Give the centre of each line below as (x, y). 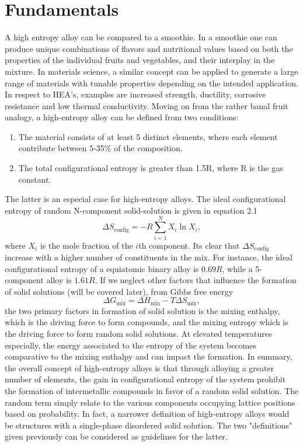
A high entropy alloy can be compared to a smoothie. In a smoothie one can (141, 37)
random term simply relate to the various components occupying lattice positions (150, 402)
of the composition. (148, 148)
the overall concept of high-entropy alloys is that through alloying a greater (140, 367)
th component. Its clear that (189, 245)
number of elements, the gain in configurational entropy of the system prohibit (145, 379)
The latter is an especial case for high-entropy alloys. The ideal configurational (145, 199)
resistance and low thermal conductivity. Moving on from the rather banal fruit (147, 105)
